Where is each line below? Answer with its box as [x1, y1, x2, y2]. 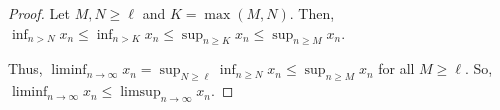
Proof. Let [8, 3, 70, 23]
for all [378, 58, 415, 79]
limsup [120, 85, 161, 100]
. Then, [289, 3, 335, 23]
